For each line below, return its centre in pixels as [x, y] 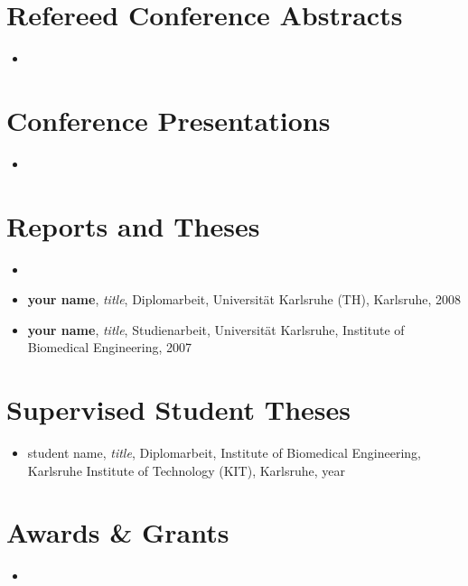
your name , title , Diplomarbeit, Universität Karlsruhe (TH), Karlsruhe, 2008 [244, 299]
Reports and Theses [133, 225]
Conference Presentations [168, 120]
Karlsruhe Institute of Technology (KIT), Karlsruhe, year [187, 470]
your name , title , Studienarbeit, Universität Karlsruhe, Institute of [216, 329]
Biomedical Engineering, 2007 [110, 347]
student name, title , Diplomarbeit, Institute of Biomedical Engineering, [224, 453]
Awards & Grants [118, 532]
